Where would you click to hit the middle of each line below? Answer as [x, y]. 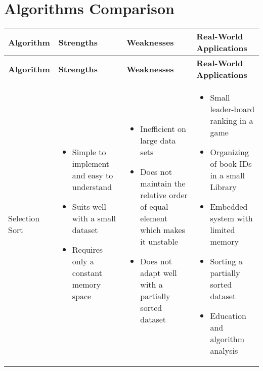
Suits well [89, 207]
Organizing [229, 152]
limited [223, 230]
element [154, 218]
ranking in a [232, 121]
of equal [154, 207]
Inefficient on [163, 129]
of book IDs [231, 164]
